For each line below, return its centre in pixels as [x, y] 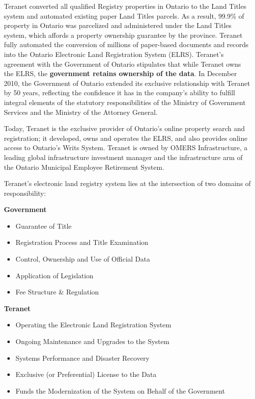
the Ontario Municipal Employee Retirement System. [84, 167]
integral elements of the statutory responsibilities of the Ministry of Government [125, 102]
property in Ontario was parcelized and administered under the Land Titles [118, 25]
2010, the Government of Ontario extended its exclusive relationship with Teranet [127, 83]
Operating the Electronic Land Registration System [93, 325]
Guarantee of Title [43, 226]
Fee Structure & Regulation [57, 292]
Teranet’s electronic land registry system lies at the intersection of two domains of [127, 183]
